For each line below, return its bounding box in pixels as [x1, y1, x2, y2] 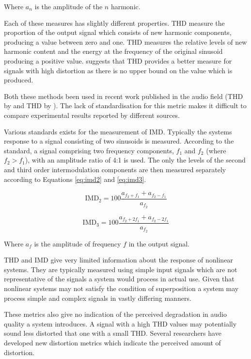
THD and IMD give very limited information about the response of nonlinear [4, 255, 233, 265]
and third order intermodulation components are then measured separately [4, 164, 226, 174]
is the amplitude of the [34, 1, 103, 11]
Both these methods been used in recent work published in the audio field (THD [4, 91, 243, 101]
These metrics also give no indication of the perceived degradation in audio [4, 309, 227, 319]
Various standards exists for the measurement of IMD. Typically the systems [4, 126, 232, 136]
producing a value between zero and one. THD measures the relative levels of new [4, 36, 247, 47]
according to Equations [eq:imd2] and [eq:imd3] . [4, 174, 146, 184]
